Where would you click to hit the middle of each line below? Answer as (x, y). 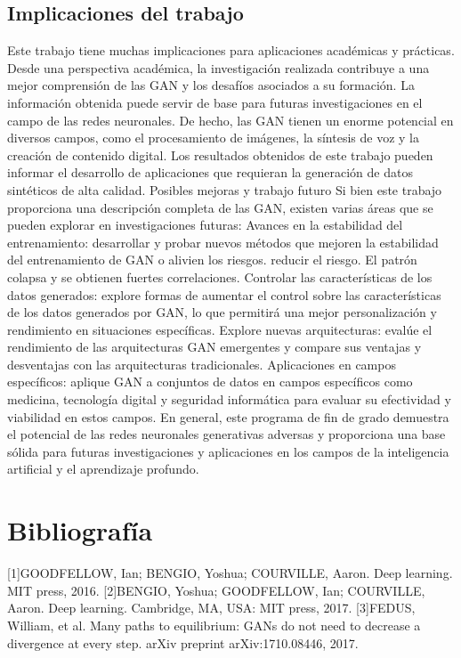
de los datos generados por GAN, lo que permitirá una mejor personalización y (222, 312)
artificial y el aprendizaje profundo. (103, 469)
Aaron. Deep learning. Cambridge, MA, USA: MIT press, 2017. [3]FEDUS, (211, 608)
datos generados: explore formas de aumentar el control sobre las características (224, 294)
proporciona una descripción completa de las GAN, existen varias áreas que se (220, 207)
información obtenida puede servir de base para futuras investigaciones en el (215, 102)
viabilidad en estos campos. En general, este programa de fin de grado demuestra (228, 416)
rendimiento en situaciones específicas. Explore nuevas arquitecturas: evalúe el (220, 329)
